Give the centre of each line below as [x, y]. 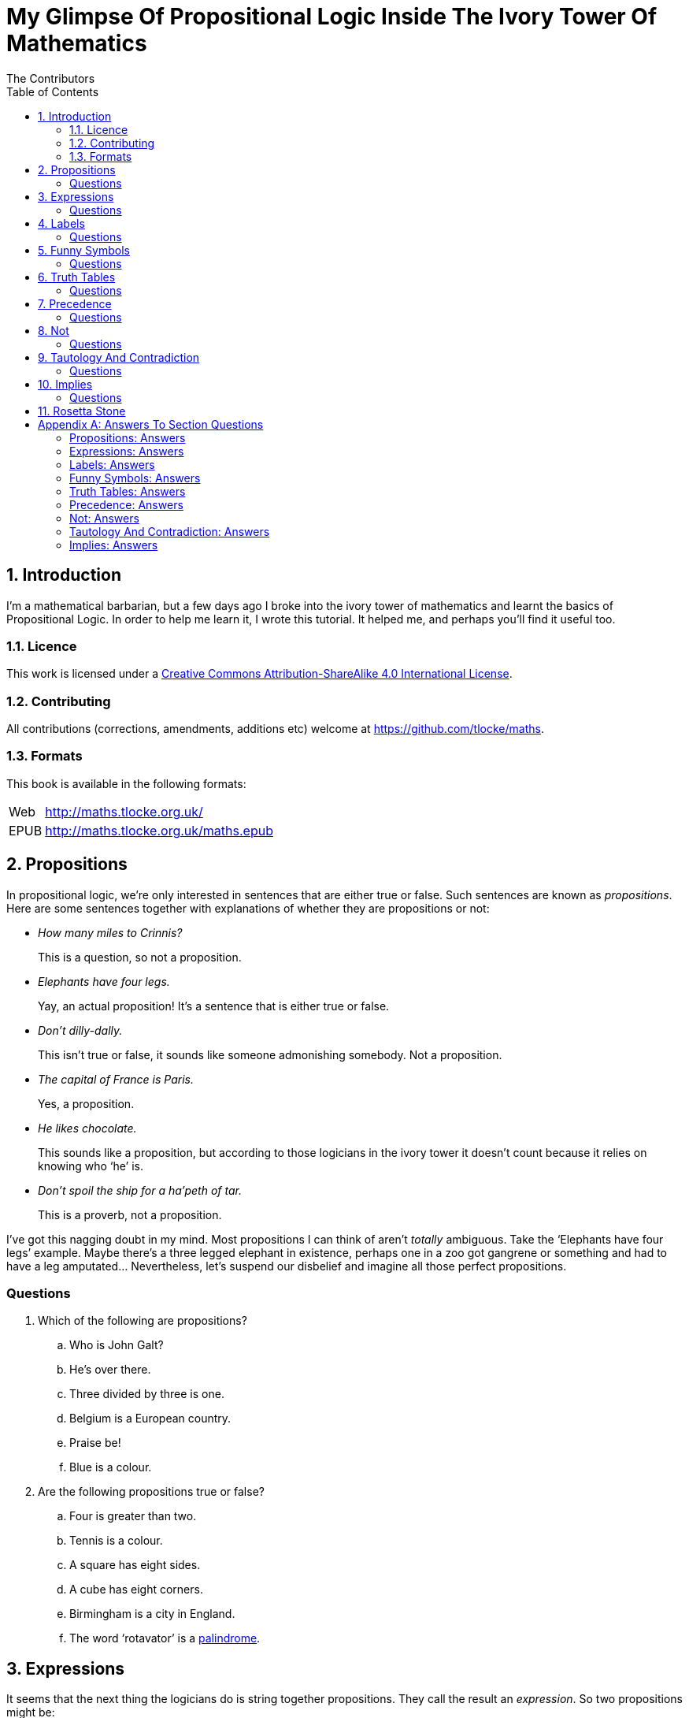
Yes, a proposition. [86, 1103]
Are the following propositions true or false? [151, 1492]
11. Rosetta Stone [82, 411]
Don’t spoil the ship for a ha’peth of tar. [140, 1190]
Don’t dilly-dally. [80, 1030]
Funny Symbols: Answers [135, 478]
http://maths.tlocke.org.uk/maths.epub [159, 830]
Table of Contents [53, 91]
